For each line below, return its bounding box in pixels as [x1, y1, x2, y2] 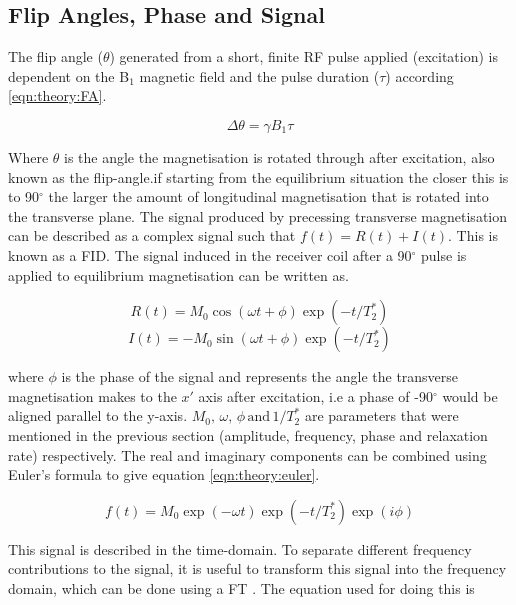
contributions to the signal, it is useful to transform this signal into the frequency [8, 558, 507, 579]
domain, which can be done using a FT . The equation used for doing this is [8, 577, 475, 598]
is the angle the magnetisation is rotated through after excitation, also [64, 146, 495, 167]
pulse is [421, 244, 467, 265]
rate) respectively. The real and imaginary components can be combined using [8, 444, 487, 465]
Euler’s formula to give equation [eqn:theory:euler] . [8, 464, 320, 485]
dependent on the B [8, 65, 130, 86]
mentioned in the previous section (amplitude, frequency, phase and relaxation [8, 424, 488, 445]
